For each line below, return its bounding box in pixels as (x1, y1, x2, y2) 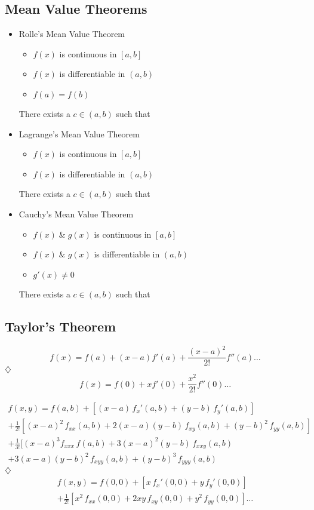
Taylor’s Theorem (5, 317, 116, 335)
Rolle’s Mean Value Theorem (19, 27, 125, 40)
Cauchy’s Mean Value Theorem (19, 207, 134, 220)
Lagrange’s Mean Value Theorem (19, 127, 140, 140)
